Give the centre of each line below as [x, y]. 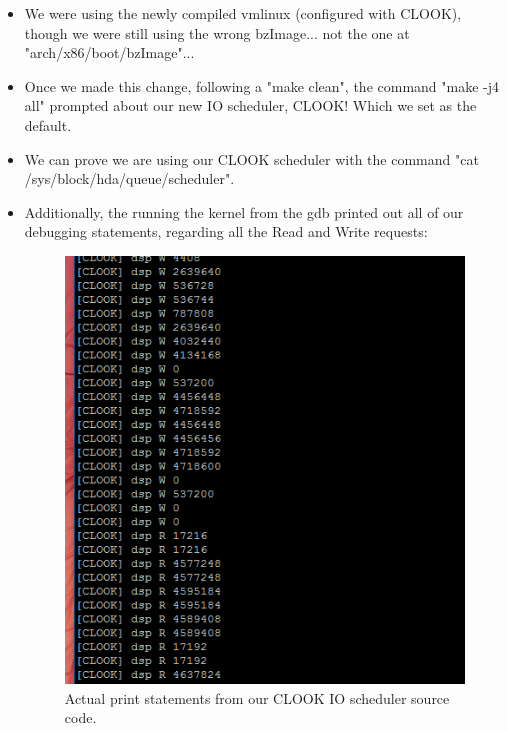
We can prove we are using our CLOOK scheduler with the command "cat [251, 158]
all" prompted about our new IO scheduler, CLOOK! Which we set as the [250, 105]
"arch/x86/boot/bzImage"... [109, 52]
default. [48, 124]
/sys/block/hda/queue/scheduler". [129, 178]
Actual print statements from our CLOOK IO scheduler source [257, 697]
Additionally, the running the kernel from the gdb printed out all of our [244, 211]
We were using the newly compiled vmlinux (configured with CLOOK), [243, 13]
